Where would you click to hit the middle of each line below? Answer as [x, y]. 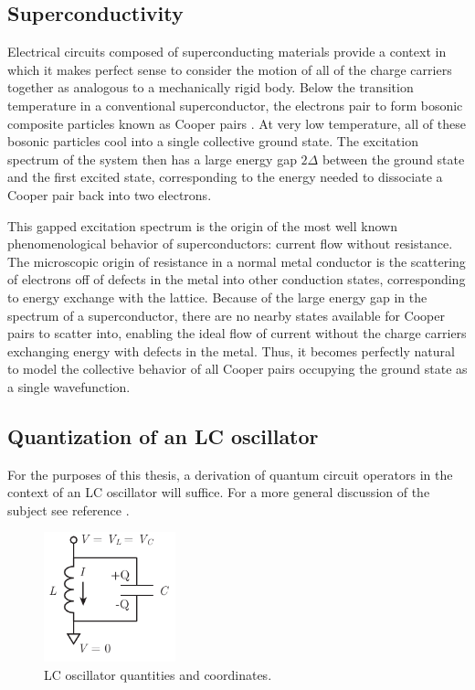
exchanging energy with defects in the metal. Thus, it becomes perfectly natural [231, 350]
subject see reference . [69, 510]
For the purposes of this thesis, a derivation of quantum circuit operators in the [230, 474]
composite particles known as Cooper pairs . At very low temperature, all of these [237, 123]
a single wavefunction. [69, 386]
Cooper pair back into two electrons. [110, 194]
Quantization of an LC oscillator [163, 435]
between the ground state [393, 159]
